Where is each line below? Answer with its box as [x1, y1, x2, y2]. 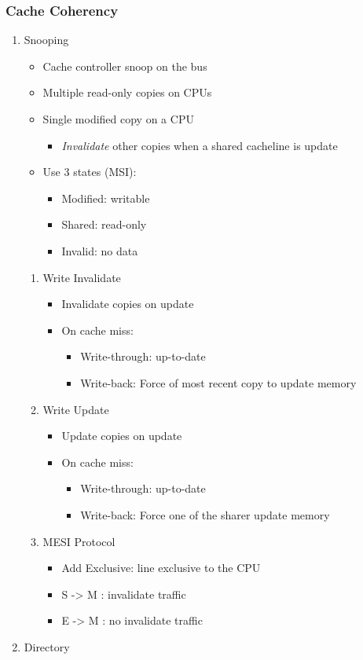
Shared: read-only [61, 216, 147, 233]
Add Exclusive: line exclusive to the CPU [61, 559, 261, 576]
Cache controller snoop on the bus [42, 57, 207, 74]
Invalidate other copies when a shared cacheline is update [61, 137, 338, 153]
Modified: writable [61, 189, 150, 206]
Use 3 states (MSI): [42, 163, 137, 180]
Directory [24, 638, 70, 654]
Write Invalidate [42, 269, 121, 285]
